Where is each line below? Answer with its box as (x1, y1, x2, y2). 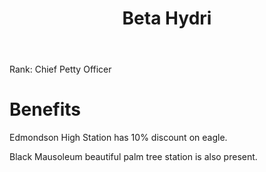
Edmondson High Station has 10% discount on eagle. (9, 132, 228, 144)
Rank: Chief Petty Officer (9, 63, 112, 76)
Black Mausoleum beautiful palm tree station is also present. (9, 151, 258, 163)
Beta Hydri (122, 7, 212, 30)
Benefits (9, 98, 82, 121)
